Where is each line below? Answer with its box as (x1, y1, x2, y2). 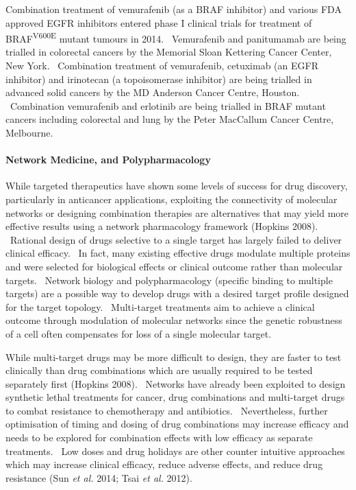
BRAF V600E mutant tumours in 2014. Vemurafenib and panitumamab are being (5, 30, 346, 45)
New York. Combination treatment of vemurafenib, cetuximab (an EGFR (5, 58, 318, 73)
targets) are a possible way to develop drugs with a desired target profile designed (5, 286, 349, 301)
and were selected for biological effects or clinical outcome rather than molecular (5, 259, 343, 273)
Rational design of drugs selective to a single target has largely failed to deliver (10, 232, 342, 246)
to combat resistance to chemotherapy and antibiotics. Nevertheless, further (5, 403, 328, 417)
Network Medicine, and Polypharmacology (5, 152, 211, 167)
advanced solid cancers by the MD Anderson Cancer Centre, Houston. (5, 85, 300, 100)
